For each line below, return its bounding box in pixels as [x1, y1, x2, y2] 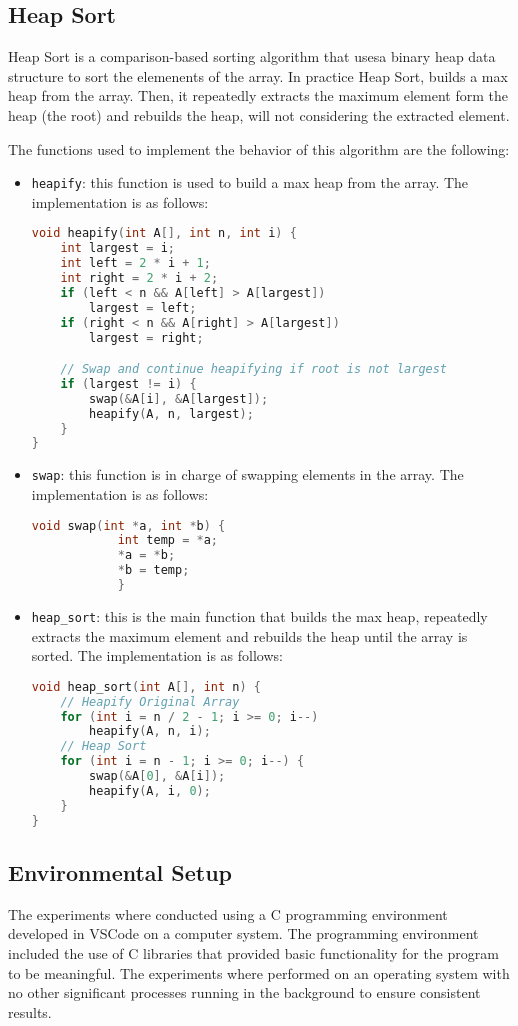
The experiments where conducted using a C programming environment [8, 903, 448, 924]
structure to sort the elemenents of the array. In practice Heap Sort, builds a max [8, 65, 508, 86]
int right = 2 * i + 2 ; [60, 271, 219, 286]
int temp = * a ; [117, 533, 218, 548]
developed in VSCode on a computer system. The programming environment [8, 923, 479, 944]
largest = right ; [89, 330, 204, 345]
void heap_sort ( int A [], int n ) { [31, 679, 261, 694]
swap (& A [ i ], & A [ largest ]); [89, 391, 269, 406]
